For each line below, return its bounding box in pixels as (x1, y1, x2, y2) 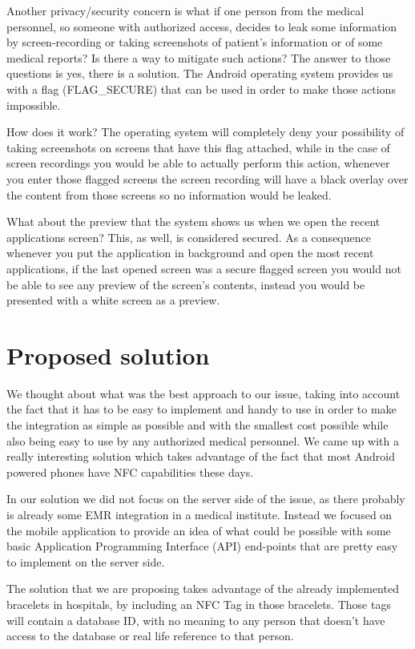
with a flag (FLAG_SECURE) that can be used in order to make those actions (6, 80, 396, 97)
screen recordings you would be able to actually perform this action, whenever (6, 155, 390, 171)
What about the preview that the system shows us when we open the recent (6, 213, 381, 230)
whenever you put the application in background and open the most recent (6, 244, 374, 261)
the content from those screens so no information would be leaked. (6, 186, 332, 203)
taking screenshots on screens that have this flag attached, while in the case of (6, 139, 390, 155)
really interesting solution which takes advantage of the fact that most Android (6, 448, 395, 465)
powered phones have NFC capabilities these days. (6, 463, 254, 480)
